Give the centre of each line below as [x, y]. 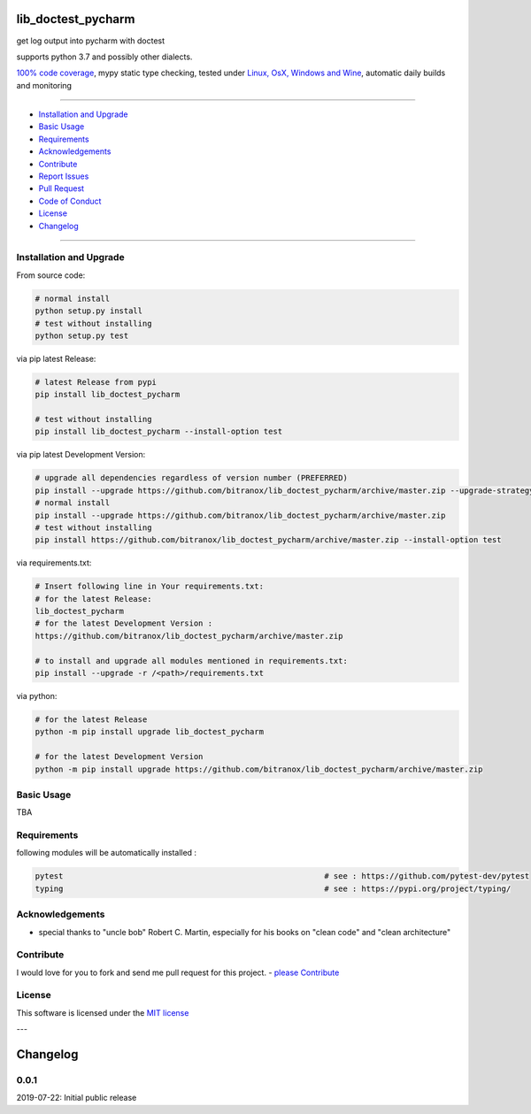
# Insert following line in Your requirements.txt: [150, 587]
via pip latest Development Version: [81, 455]
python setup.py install [89, 311]
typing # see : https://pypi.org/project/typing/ [273, 888]
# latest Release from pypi [96, 382]
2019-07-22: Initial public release [77, 1098]
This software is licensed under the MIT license [103, 1012]
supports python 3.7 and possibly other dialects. [104, 57]
